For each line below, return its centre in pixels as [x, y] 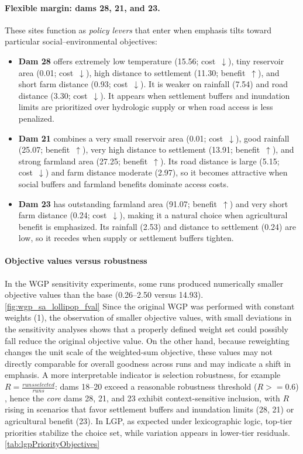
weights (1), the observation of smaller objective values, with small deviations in [148, 317]
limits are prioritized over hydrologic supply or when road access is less [146, 107]
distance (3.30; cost [53, 95]
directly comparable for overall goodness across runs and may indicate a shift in [148, 363]
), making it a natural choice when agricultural [204, 215]
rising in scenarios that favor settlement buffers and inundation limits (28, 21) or [149, 409]
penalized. [36, 118]
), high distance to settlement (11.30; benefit [166, 72]
